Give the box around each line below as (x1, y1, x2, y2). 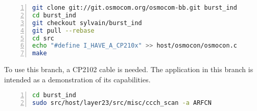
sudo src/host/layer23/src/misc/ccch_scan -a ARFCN (32, 99, 212, 107)
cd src (32, 34, 54, 42)
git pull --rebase (32, 27, 95, 34)
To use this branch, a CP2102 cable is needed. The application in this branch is (4, 64, 253, 75)
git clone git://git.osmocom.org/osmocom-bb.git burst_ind (32, 4, 237, 11)
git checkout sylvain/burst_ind (32, 19, 142, 27)
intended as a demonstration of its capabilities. (4, 74, 151, 84)
